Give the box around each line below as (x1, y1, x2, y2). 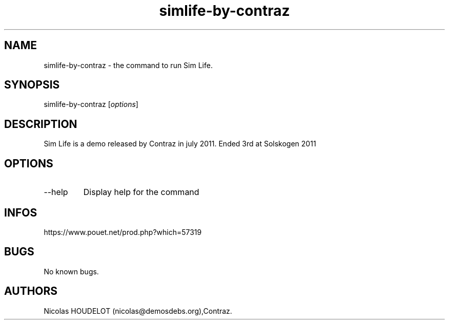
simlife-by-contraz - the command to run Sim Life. (44, 60, 213, 70)
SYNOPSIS (4, 78, 60, 92)
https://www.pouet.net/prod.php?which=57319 (44, 227, 202, 236)
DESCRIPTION (4, 117, 77, 131)
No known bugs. (44, 267, 99, 276)
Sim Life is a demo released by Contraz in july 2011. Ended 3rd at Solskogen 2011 (44, 139, 316, 148)
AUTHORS (4, 285, 58, 298)
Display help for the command (83, 187, 199, 198)
